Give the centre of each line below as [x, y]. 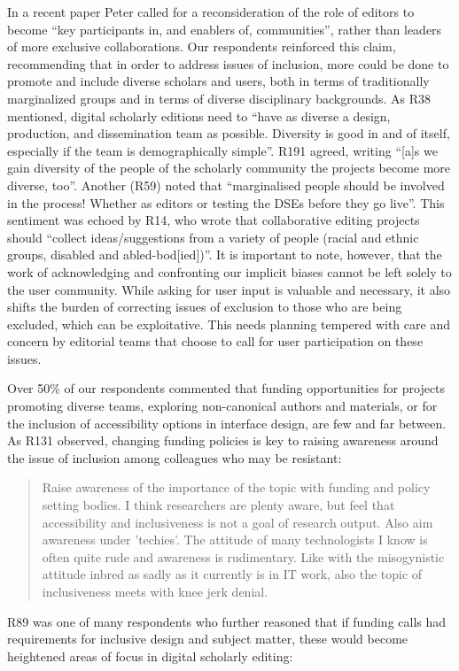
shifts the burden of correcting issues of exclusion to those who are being [205, 307]
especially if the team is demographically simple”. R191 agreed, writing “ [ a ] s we [222, 150]
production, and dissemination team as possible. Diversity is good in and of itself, [229, 133]
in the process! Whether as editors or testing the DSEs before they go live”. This [226, 202]
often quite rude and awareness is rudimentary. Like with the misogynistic [243, 556]
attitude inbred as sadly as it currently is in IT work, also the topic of [232, 574]
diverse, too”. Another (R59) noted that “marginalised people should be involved [226, 185]
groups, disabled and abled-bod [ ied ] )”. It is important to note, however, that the [225, 255]
